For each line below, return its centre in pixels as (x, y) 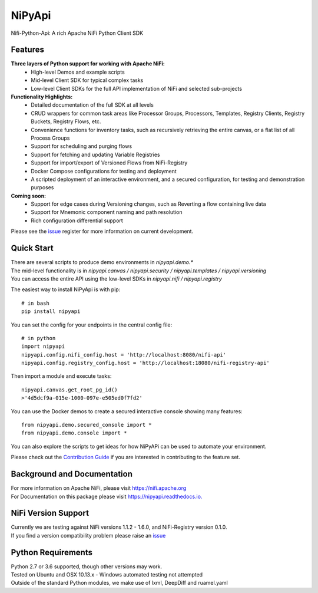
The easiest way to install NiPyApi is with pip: (66, 289)
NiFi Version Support (50, 513)
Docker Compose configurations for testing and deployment (104, 171)
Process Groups (50, 138)
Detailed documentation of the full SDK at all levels (92, 105)
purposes (42, 187)
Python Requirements (52, 552)
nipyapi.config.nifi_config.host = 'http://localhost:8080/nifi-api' (124, 355)
